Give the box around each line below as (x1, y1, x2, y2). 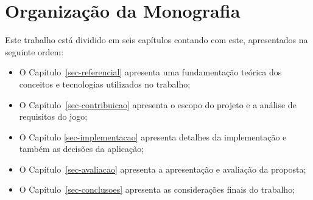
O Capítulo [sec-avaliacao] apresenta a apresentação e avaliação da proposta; (19, 162, 306, 175)
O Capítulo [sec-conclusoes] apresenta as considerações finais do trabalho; (19, 183, 295, 196)
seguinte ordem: (5, 45, 64, 58)
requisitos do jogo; (19, 110, 88, 123)
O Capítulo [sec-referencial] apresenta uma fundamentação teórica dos (19, 66, 282, 78)
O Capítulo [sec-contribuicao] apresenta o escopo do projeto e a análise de (19, 98, 297, 111)
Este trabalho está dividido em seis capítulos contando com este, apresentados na (5, 33, 308, 46)
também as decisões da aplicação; (19, 142, 144, 155)
